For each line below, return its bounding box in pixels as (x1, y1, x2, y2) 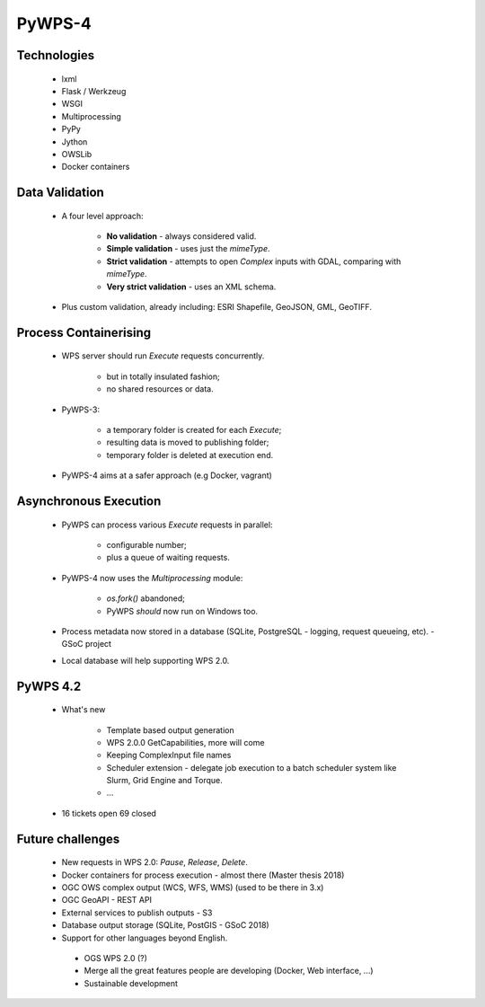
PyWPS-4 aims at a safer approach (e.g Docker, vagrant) (61, 470, 273, 481)
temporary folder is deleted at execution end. (106, 449, 274, 460)
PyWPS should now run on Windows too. (106, 605, 259, 616)
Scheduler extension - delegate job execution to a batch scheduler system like (106, 762, 397, 773)
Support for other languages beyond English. (61, 932, 228, 943)
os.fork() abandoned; (106, 593, 186, 604)
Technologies (16, 48, 95, 63)
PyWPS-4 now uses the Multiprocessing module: (61, 572, 243, 583)
